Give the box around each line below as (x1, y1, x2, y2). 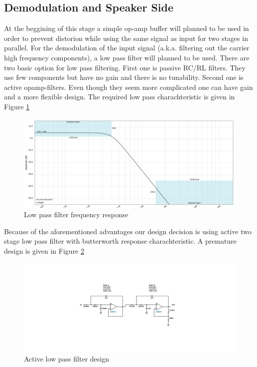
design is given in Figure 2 (4, 245, 84, 256)
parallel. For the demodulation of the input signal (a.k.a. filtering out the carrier (4, 42, 250, 53)
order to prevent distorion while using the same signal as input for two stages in (4, 32, 248, 43)
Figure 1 (4, 101, 30, 111)
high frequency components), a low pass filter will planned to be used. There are (4, 52, 250, 62)
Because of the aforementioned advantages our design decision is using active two (4, 226, 252, 236)
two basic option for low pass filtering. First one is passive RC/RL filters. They (4, 62, 246, 72)
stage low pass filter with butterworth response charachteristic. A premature (4, 236, 237, 246)
